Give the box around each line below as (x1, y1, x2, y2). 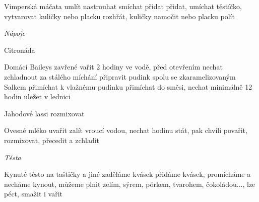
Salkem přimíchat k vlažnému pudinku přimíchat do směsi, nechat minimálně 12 (4, 81, 252, 92)
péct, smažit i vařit (4, 188, 62, 199)
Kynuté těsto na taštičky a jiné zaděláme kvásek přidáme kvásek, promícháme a (4, 169, 251, 179)
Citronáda (4, 44, 35, 55)
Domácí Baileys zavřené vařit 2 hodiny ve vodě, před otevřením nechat (4, 61, 223, 72)
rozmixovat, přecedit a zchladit (4, 134, 100, 145)
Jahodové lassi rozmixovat (4, 108, 85, 118)
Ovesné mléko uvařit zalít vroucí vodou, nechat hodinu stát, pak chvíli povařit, (4, 125, 247, 136)
